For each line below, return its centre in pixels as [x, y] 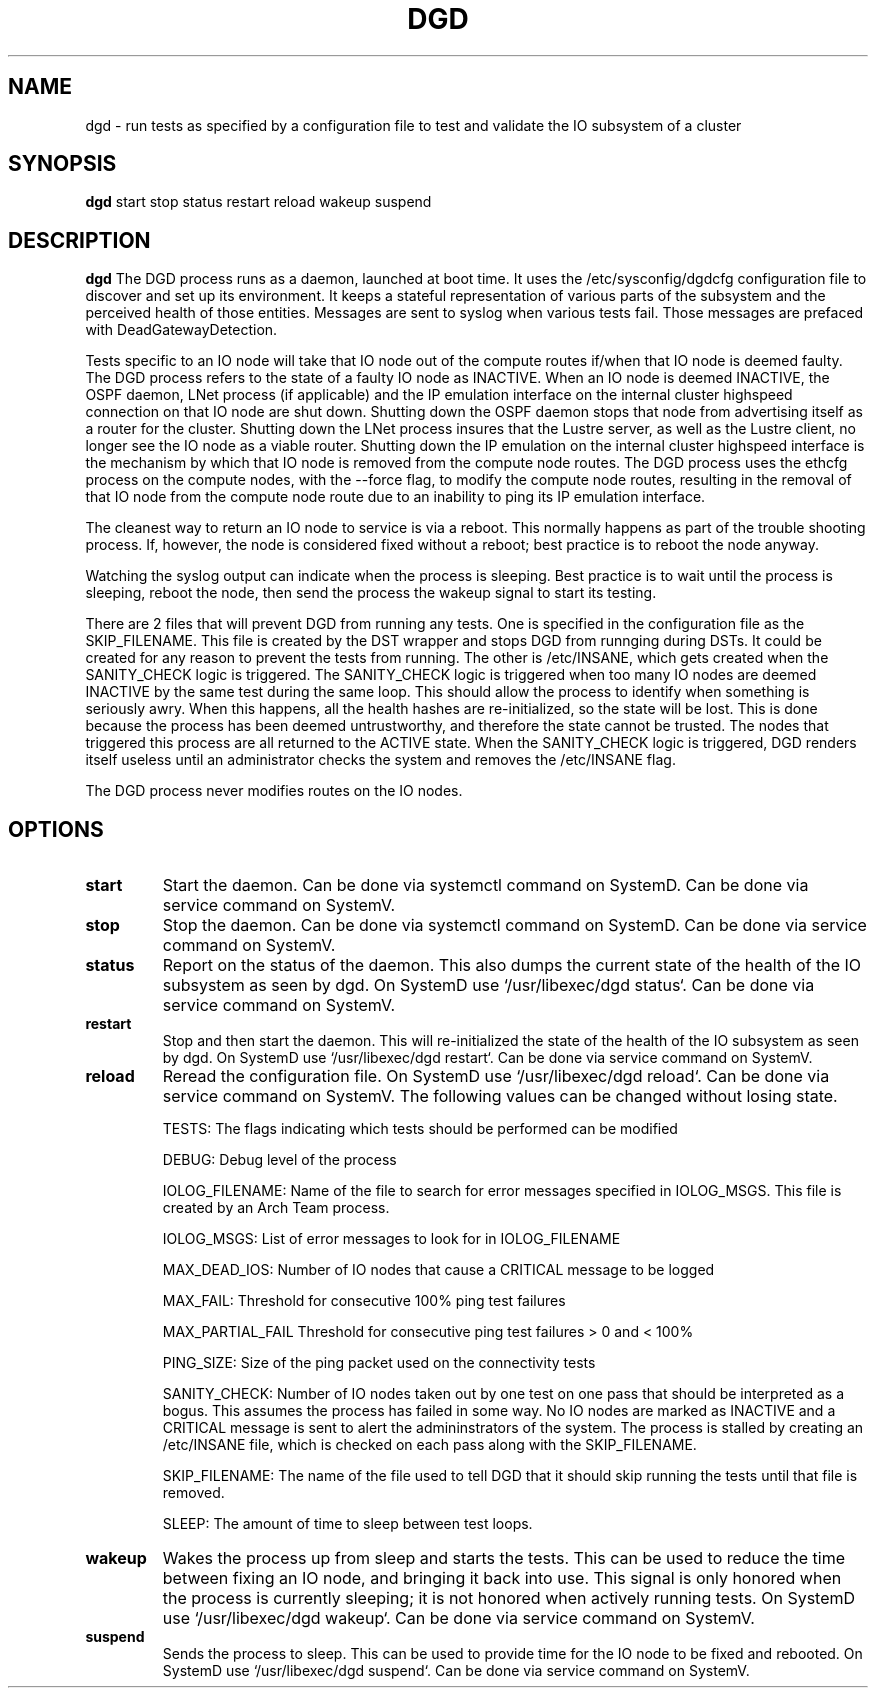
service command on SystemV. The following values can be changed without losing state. [500, 1096]
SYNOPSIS [62, 164]
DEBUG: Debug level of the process [279, 1160]
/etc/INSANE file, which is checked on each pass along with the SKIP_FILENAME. [429, 1445]
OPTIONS [56, 829]
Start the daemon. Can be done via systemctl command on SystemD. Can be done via [485, 885]
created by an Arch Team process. [276, 1208]
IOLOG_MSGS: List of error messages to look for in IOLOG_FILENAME [391, 1239]
